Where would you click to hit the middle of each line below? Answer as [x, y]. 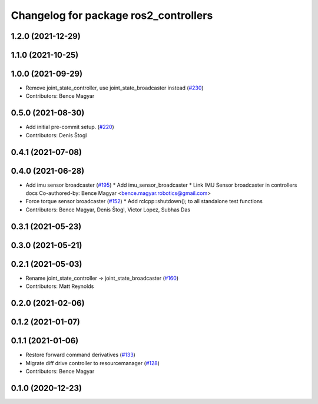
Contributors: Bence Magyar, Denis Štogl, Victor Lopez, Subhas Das [108, 210]
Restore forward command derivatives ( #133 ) [80, 355]
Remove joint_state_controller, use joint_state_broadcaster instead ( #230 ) [115, 88]
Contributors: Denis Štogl [56, 135]
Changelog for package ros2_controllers [112, 15]
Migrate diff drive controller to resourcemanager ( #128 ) [93, 363]
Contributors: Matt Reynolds [60, 286]
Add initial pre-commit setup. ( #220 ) [70, 127]
